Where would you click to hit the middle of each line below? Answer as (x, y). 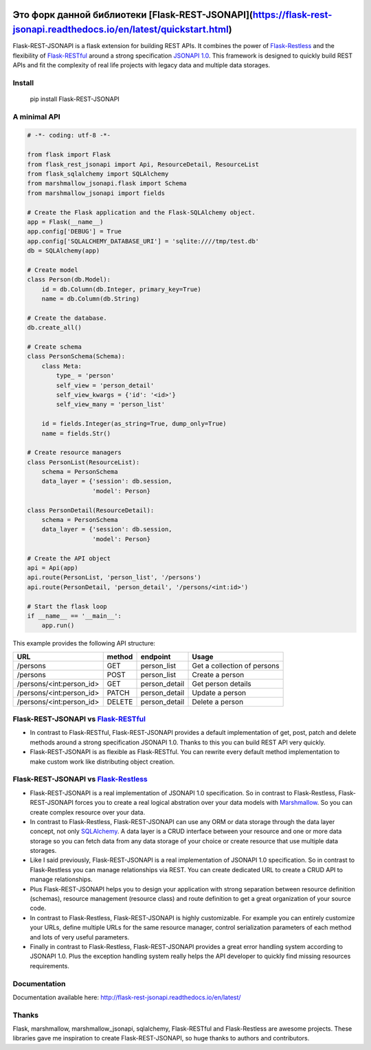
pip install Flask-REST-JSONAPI (75, 99)
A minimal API (37, 117)
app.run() (58, 626)
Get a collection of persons (236, 665)
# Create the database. (67, 318)
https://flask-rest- (292, 15)
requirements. (50, 966)
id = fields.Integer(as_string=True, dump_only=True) (134, 424)
